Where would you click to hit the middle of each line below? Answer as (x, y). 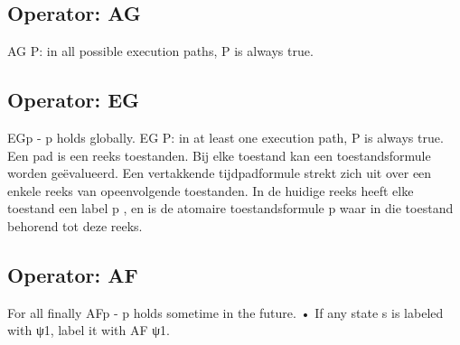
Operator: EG (74, 100)
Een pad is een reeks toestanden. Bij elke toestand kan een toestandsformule (219, 155)
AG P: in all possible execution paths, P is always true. (160, 51)
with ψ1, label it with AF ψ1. (89, 330)
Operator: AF (73, 274)
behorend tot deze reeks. (75, 225)
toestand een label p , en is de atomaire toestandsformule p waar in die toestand (230, 208)
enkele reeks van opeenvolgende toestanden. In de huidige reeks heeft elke (211, 190)
